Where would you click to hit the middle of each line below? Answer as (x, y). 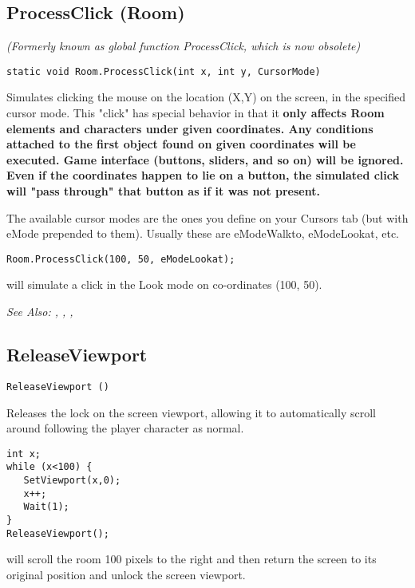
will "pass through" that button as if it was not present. (163, 191)
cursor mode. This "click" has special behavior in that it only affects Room (196, 113)
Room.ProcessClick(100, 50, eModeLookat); (121, 259)
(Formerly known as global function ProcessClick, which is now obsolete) (184, 46)
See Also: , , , (40, 312)
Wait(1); (46, 507)
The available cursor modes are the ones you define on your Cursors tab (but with (207, 217)
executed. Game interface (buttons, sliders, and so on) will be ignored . (205, 159)
